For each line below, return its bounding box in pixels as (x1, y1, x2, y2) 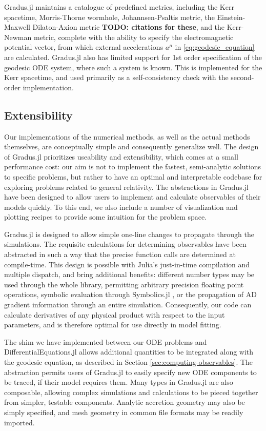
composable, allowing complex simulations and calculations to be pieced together (4, 386, 258, 397)
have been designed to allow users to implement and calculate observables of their (4, 191, 261, 202)
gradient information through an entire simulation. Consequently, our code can (4, 299, 252, 310)
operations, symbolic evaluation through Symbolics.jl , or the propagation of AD (4, 289, 257, 300)
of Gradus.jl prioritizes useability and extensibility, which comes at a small (4, 151, 238, 162)
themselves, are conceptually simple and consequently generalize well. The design (4, 141, 259, 152)
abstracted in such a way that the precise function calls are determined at (4, 249, 236, 260)
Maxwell (4, 22, 30, 32)
